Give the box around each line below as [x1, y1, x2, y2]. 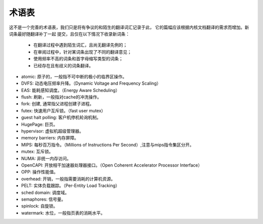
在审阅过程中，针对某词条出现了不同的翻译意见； [33, 49, 131, 55]
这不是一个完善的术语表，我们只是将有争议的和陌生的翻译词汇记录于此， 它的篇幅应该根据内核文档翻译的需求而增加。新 [9, 24, 249, 30]
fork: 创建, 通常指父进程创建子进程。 [21, 101, 94, 107]
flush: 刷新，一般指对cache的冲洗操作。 [21, 94, 102, 100]
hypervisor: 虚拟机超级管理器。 [21, 128, 84, 134]
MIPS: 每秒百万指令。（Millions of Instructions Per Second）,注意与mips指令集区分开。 [21, 142, 194, 148]
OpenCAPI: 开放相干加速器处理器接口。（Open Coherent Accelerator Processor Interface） [21, 162, 203, 168]
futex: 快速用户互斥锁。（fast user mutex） [21, 108, 106, 113]
